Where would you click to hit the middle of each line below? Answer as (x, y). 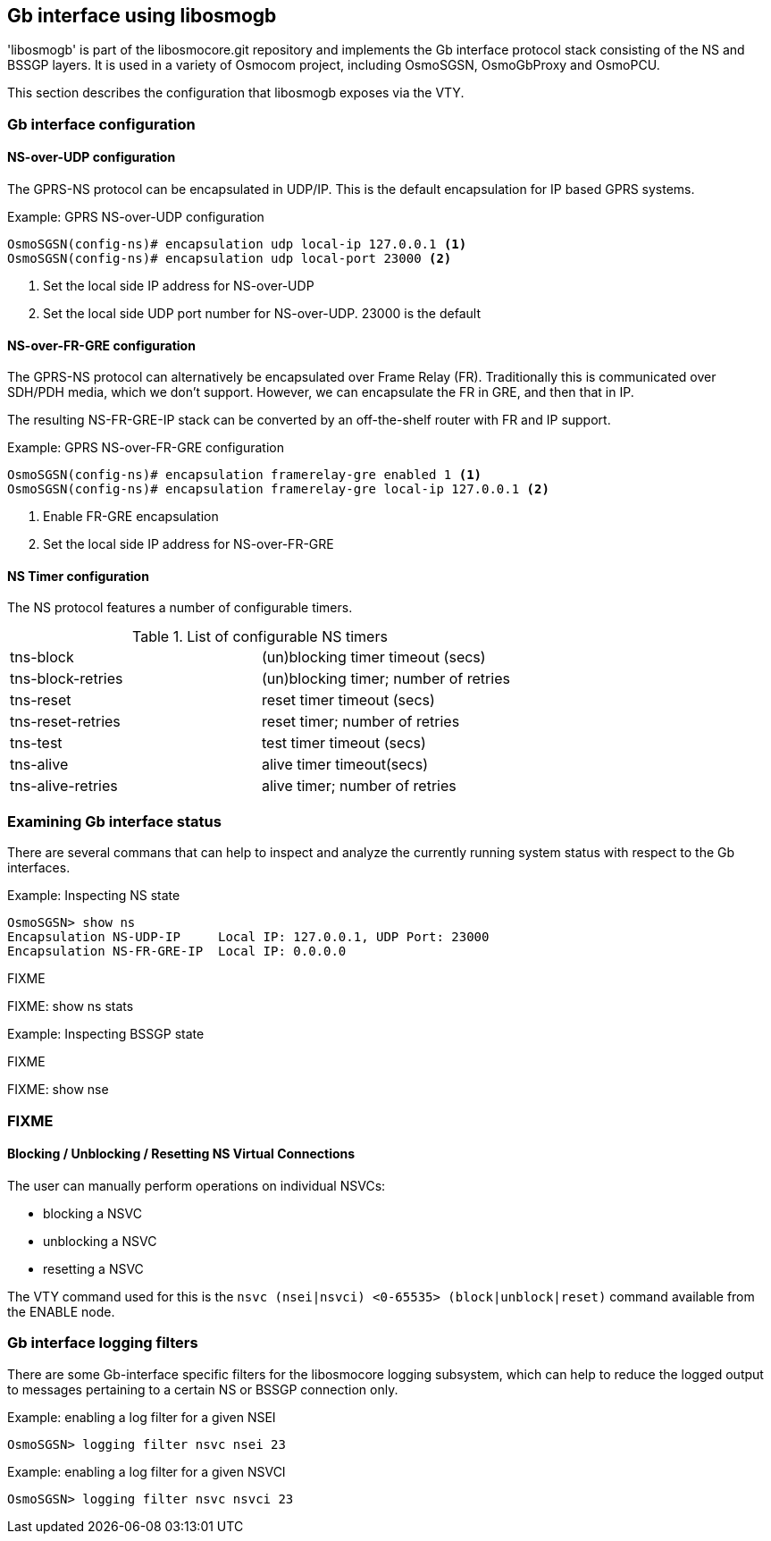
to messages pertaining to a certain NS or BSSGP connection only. (203, 1389)
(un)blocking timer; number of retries (385, 679)
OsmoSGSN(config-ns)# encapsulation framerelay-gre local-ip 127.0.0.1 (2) (278, 489)
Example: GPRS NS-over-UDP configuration (136, 217)
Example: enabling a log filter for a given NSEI (142, 1417)
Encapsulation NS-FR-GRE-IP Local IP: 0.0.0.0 (177, 952)
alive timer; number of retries (359, 786)
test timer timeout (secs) (344, 743)
